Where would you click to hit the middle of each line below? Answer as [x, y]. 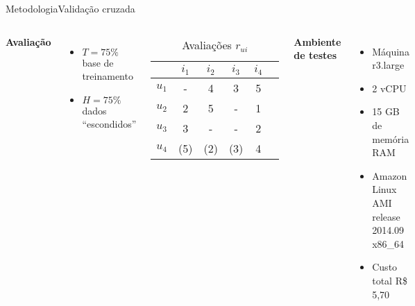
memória [391, 138]
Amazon [390, 175]
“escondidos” [109, 124]
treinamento [108, 76]
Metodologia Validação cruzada [70, 8]
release [386, 216]
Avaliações [207, 44]
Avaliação [28, 41]
